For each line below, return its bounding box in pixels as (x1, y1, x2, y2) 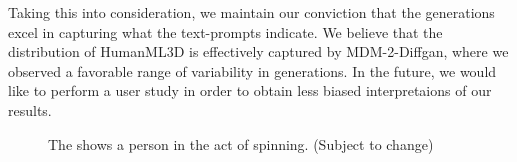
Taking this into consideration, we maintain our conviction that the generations (8, 2, 495, 22)
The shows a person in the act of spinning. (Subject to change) (48, 133, 434, 154)
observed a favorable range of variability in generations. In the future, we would (8, 60, 497, 81)
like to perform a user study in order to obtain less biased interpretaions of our (8, 80, 492, 101)
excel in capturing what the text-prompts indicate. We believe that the (8, 21, 443, 42)
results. (8, 99, 52, 120)
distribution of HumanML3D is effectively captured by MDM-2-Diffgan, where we (8, 41, 509, 62)
